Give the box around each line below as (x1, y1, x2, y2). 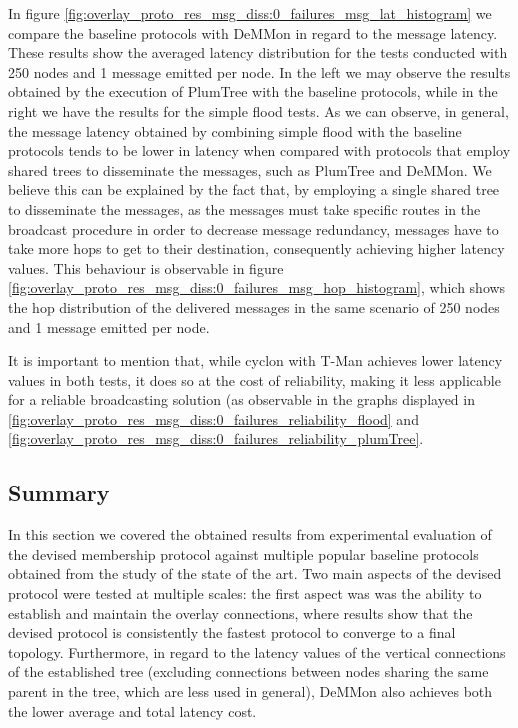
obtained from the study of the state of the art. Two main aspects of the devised (8, 563, 502, 584)
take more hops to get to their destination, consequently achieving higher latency (8, 238, 505, 259)
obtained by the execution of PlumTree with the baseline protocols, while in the (8, 81, 498, 102)
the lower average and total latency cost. (8, 700, 257, 721)
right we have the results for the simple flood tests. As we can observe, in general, (8, 100, 509, 121)
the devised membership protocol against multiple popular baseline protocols (8, 543, 479, 564)
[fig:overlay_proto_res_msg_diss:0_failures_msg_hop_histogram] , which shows (8, 277, 506, 298)
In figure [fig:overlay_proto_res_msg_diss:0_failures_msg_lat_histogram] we (8, 3, 492, 23)
